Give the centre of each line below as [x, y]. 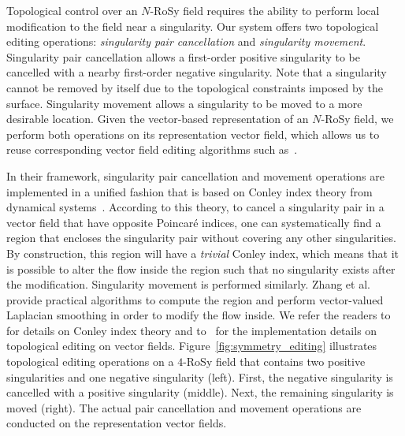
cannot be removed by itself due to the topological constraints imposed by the [195, 87]
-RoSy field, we [357, 119]
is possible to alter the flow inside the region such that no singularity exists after [201, 268]
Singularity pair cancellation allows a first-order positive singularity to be [183, 56]
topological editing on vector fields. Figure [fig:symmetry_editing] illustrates [192, 346]
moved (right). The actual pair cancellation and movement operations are [184, 407]
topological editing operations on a [90, 361]
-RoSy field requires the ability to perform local [265, 10]
